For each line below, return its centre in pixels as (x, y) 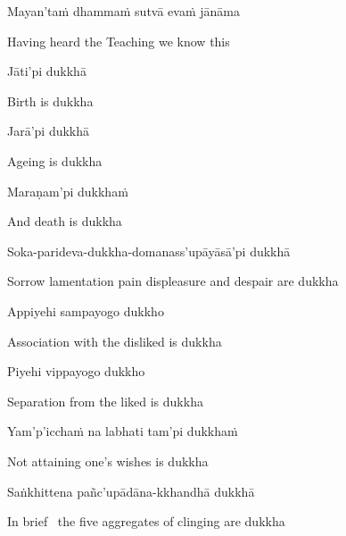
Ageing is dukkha (55, 160)
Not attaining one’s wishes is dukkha (108, 461)
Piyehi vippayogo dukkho (76, 371)
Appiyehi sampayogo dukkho (86, 310)
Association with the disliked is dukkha (115, 341)
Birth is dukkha (50, 100)
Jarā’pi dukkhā (49, 131)
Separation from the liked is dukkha (105, 401)
